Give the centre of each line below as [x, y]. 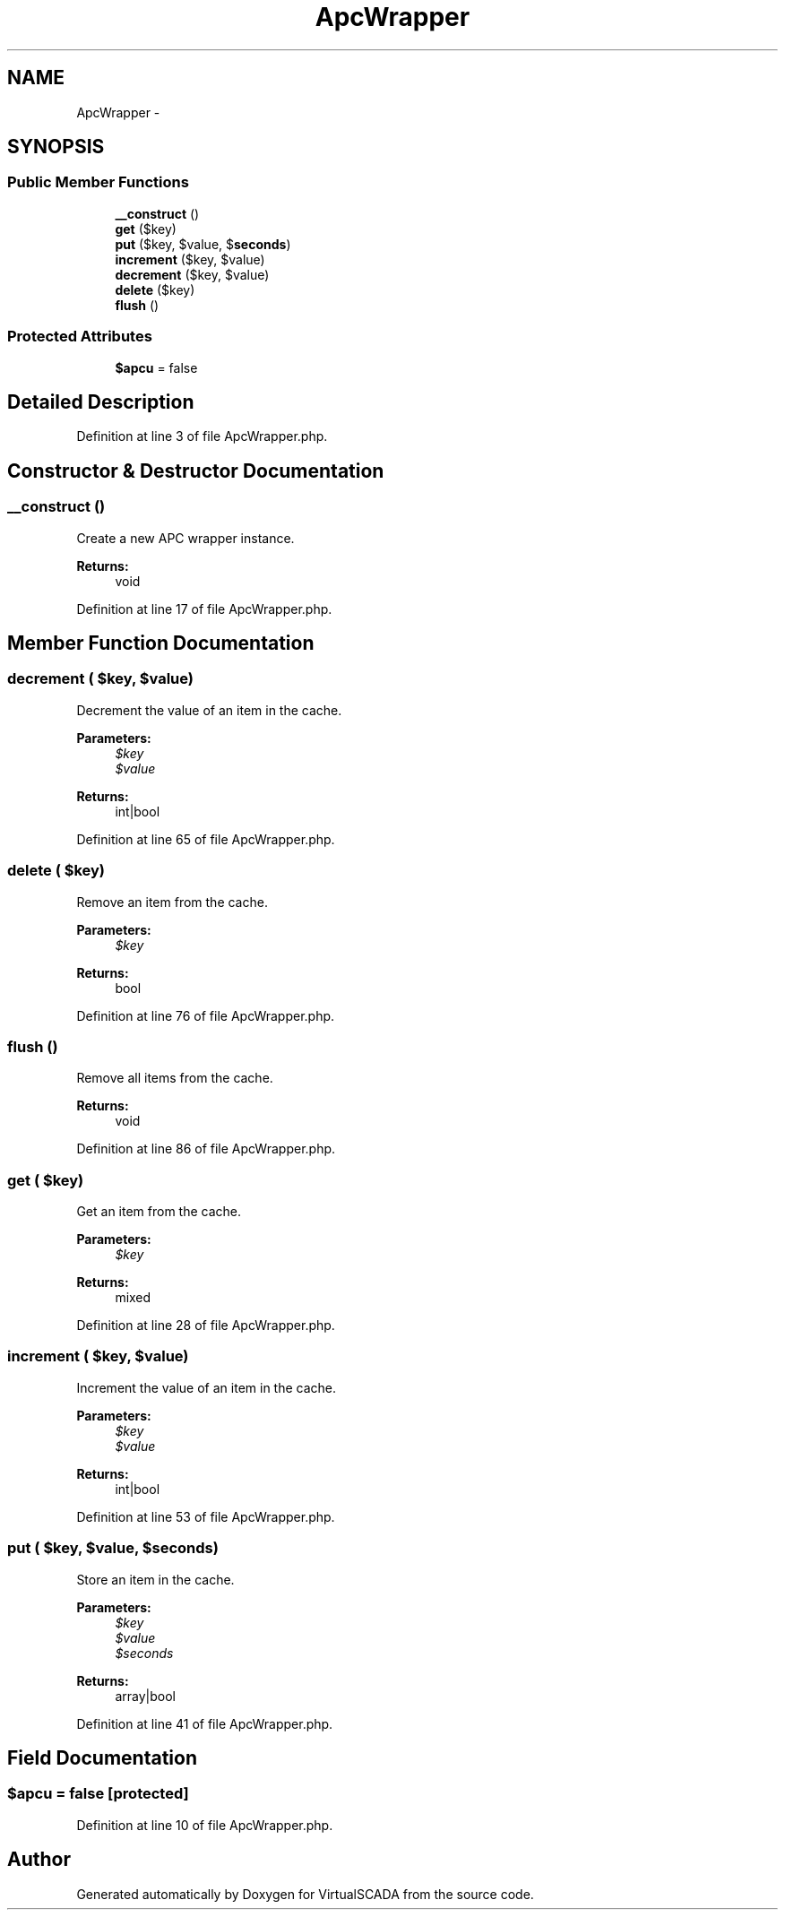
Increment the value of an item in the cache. [207, 1387]
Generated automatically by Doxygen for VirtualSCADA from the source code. [305, 1894]
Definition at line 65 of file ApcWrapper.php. [206, 839]
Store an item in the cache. [155, 1579]
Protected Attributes [80, 337]
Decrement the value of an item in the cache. [209, 710]
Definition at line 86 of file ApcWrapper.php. [206, 1149]
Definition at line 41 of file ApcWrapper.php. [205, 1723]
